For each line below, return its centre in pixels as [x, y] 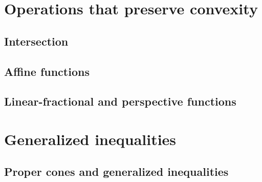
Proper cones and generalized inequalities [116, 171]
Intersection [36, 41]
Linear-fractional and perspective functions [120, 101]
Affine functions [47, 71]
